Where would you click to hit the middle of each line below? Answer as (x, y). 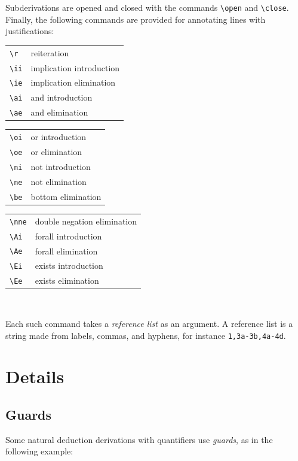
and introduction (62, 97)
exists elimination (67, 280)
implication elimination (73, 82)
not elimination (59, 181)
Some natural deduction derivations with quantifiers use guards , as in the (139, 439)
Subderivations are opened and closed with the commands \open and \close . (147, 7)
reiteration (50, 52)
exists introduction (69, 266)
